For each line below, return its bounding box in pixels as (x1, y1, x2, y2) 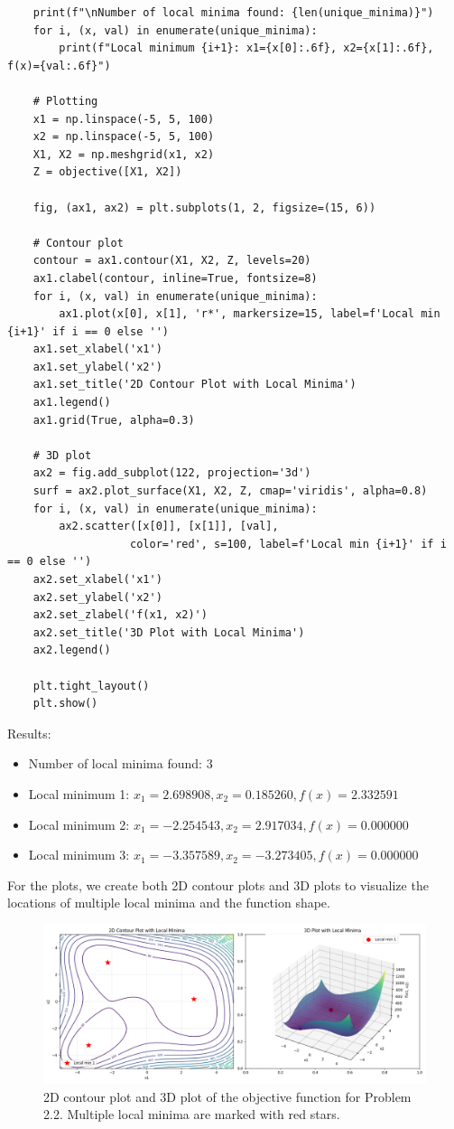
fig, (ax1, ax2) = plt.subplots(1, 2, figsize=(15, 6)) (32, 201, 376, 214)
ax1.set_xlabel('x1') (32, 343, 162, 356)
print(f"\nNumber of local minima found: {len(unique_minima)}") (32, 6, 434, 19)
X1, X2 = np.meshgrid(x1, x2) (32, 147, 215, 161)
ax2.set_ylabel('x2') (32, 590, 162, 604)
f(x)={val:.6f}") (7, 59, 111, 72)
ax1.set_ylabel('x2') (32, 360, 162, 373)
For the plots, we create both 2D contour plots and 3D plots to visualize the (7, 875, 429, 894)
